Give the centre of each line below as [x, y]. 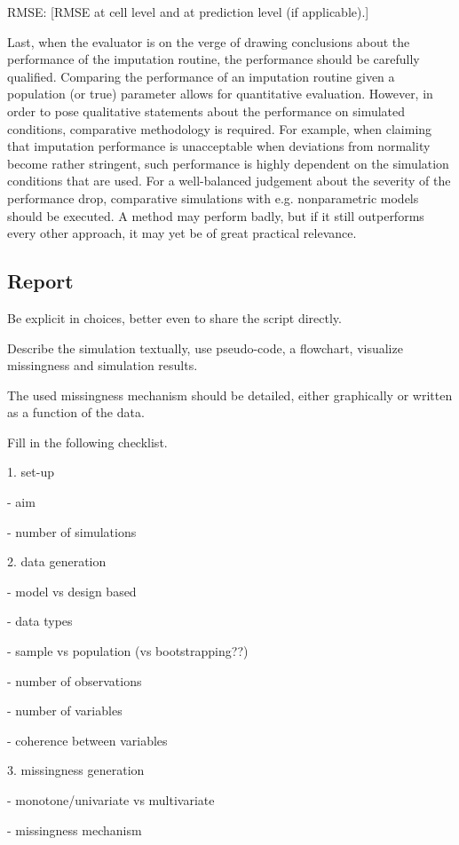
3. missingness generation [76, 770]
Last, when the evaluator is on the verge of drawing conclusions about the [209, 41]
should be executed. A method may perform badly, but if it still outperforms [216, 215]
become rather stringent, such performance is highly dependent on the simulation [228, 163]
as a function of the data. [76, 412]
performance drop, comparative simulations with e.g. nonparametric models [213, 197]
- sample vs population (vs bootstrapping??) [128, 651]
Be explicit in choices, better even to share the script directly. [174, 317]
